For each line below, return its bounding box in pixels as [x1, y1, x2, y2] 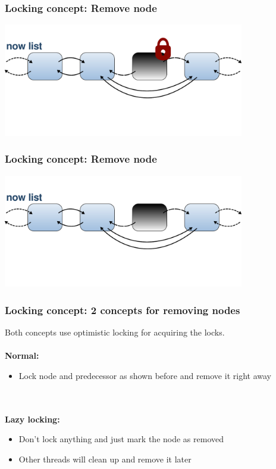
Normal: [5, 349, 39, 362]
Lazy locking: [5, 412, 60, 425]
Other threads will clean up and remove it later [18, 452, 192, 465]
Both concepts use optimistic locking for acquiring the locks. [5, 326, 225, 338]
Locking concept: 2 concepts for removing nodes [5, 302, 240, 317]
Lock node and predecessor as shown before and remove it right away [18, 369, 271, 381]
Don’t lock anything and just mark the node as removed [18, 433, 224, 445]
